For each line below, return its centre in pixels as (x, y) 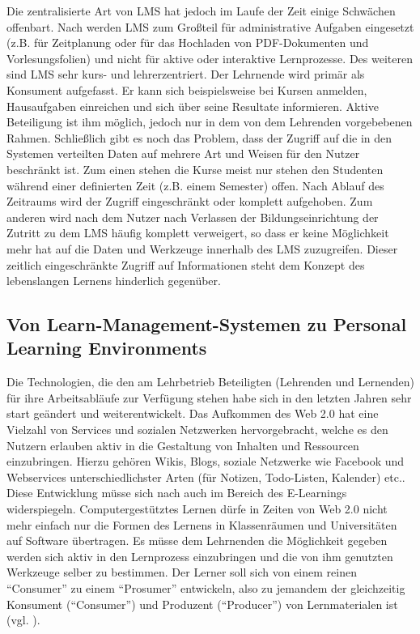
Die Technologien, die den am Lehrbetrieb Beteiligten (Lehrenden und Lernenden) (210, 382)
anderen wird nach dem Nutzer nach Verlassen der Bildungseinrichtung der (193, 217)
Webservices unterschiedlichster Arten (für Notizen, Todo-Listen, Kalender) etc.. (206, 477)
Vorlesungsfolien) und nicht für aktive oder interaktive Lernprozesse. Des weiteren (210, 58)
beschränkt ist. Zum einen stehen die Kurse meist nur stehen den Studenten (195, 169)
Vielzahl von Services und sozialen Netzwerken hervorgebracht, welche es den (197, 430)
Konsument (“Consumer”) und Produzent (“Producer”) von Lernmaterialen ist (202, 604)
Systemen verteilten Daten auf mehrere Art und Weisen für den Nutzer (183, 153)
